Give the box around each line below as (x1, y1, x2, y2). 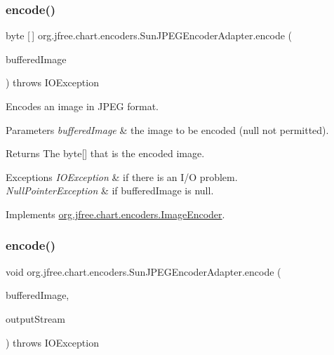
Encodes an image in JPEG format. (6, 99, 159, 113)
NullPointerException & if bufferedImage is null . (6, 183, 214, 198)
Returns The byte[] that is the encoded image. (6, 146, 205, 161)
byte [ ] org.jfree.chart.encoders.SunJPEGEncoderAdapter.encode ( (6, 28, 293, 43)
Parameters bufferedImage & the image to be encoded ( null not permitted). (6, 122, 329, 137)
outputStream (6, 311, 65, 326)
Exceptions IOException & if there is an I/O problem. (6, 169, 238, 184)
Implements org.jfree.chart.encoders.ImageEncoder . (6, 206, 225, 221)
